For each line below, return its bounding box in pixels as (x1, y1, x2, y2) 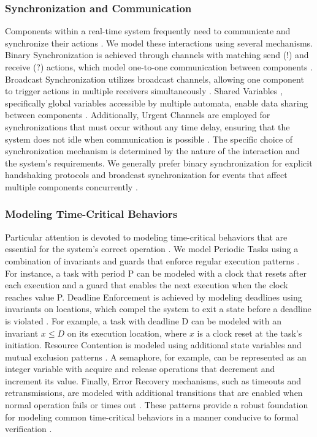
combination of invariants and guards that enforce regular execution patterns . (5, 254, 300, 267)
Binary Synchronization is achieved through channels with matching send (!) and (5, 48, 309, 61)
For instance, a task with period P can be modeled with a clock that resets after (5, 266, 307, 279)
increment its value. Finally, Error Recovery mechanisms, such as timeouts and (5, 374, 302, 387)
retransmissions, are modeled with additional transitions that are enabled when (5, 386, 303, 399)
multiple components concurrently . (5, 180, 138, 193)
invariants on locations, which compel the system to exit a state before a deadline (5, 302, 311, 315)
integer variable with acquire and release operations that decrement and (5, 362, 275, 375)
